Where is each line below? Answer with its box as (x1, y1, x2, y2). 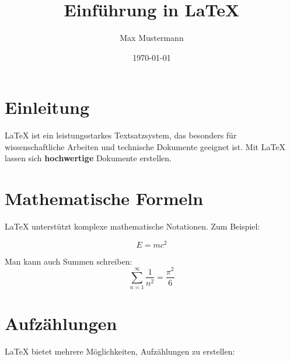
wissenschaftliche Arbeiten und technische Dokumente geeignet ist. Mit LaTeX (5, 140, 286, 152)
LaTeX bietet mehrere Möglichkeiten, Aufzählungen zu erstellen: (5, 345, 235, 357)
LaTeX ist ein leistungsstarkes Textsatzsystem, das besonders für (5, 129, 237, 141)
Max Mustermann (120, 32, 184, 44)
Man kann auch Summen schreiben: (5, 255, 132, 267)
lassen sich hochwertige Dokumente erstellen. (5, 152, 172, 164)
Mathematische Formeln (5, 186, 204, 210)
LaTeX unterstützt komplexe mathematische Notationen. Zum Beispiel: (5, 220, 260, 232)
